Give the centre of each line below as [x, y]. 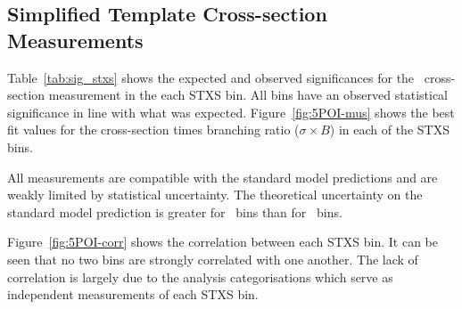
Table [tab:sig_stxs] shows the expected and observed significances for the [211, 77]
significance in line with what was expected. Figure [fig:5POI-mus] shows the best [231, 112]
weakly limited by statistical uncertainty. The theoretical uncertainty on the [215, 195]
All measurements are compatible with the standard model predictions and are [223, 177]
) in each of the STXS [389, 130]
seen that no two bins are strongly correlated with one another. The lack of [213, 259]
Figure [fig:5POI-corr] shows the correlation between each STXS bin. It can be [223, 242]
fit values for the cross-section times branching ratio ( [153, 130]
